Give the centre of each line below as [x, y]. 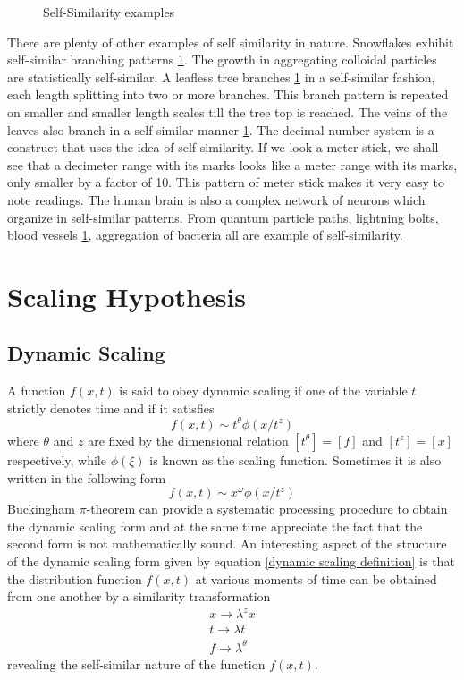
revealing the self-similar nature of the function [136, 663]
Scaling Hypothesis [127, 296]
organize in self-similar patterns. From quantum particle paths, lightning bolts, [223, 217]
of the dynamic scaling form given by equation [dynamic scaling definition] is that [231, 561]
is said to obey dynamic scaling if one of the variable [263, 391]
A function [37, 391]
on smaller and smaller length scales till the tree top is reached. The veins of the [228, 111]
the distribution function [75, 578]
